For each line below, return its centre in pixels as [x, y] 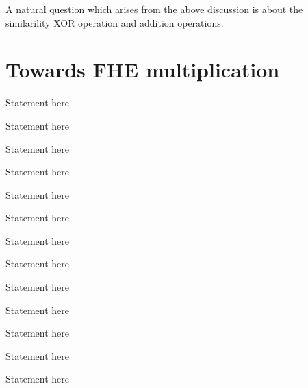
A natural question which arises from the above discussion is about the [154, 9]
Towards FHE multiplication [143, 70]
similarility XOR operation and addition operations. [115, 22]
